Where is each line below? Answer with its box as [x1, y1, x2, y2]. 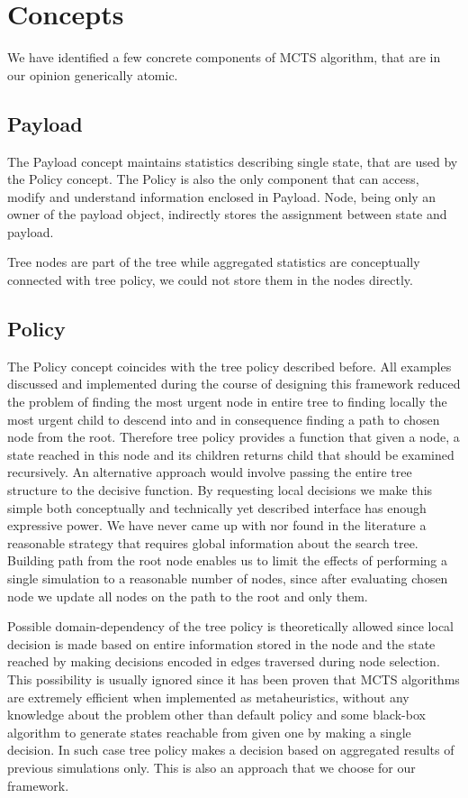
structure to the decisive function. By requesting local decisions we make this [7, 481, 433, 500]
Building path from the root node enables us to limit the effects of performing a [7, 551, 448, 570]
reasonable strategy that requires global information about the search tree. [7, 533, 418, 552]
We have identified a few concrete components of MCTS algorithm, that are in [7, 48, 441, 67]
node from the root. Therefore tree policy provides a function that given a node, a [7, 427, 460, 446]
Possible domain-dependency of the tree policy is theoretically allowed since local [7, 617, 454, 636]
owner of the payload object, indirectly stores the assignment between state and [7, 205, 447, 224]
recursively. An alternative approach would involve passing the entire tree [7, 463, 412, 482]
